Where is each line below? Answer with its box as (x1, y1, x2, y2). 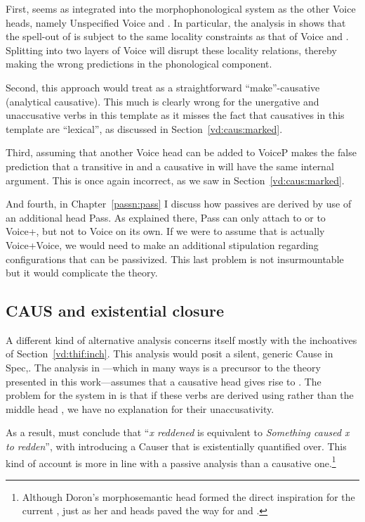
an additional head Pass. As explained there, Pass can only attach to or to (6, 210, 326, 224)
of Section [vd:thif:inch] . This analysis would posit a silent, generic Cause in (6, 346, 333, 361)
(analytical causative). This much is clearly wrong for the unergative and (6, 94, 319, 108)
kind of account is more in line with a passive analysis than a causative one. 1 (6, 453, 336, 470)
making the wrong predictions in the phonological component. (6, 56, 272, 71)
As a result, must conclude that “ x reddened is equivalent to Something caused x (6, 425, 350, 440)
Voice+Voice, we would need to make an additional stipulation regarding (6, 237, 319, 252)
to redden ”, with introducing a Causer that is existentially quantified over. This (6, 439, 347, 454)
